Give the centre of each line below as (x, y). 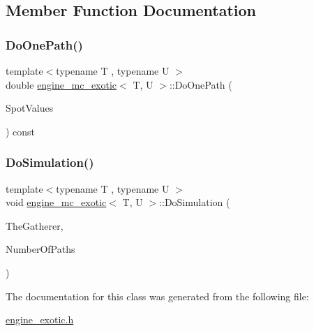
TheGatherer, (35, 225)
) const (21, 131)
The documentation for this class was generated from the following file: (157, 296)
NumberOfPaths (40, 249)
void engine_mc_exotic (56, 202)
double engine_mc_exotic (61, 84)
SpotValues (30, 108)
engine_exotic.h (40, 319)
